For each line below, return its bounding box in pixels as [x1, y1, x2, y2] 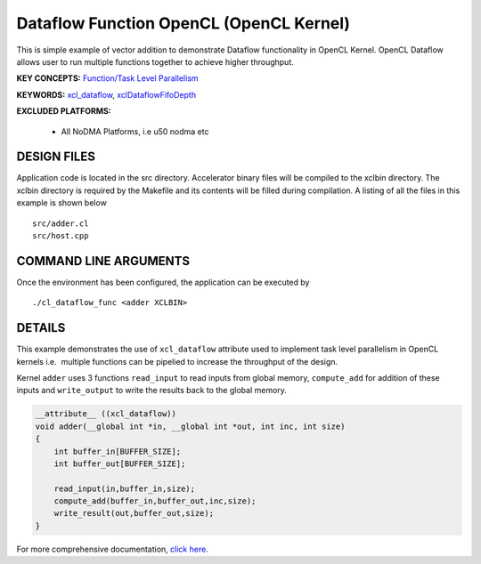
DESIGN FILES [16, 149, 95, 165]
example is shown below [16, 197, 107, 208]
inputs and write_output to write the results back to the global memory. [16, 385, 287, 396]
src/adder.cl [32, 218, 89, 229]
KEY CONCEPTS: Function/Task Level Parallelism [16, 73, 200, 84]
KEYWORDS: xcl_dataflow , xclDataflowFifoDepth [16, 89, 196, 100]
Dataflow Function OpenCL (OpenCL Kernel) [16, 13, 351, 33]
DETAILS [16, 320, 66, 335]
